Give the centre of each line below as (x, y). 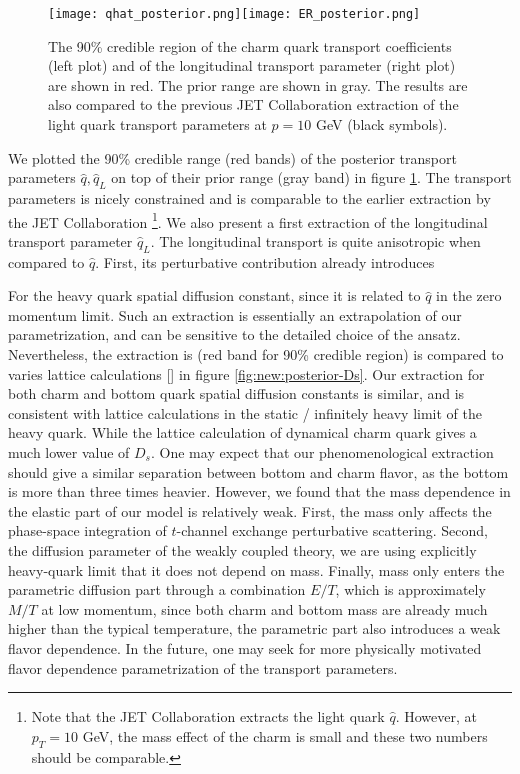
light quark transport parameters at (157, 124)
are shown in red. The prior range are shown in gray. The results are (258, 84)
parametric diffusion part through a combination (157, 589)
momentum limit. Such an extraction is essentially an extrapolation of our (235, 314)
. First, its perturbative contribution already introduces (265, 261)
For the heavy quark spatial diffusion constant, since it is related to (214, 295)
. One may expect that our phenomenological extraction (322, 452)
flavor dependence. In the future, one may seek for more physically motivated (245, 647)
